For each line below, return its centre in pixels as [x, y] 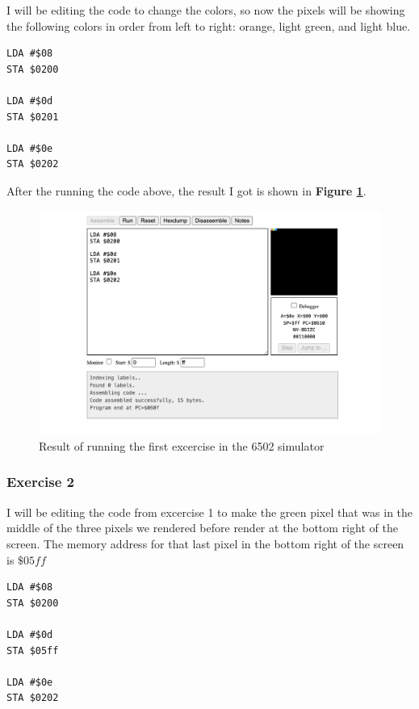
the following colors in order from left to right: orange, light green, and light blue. [209, 25]
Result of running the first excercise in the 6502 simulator [182, 445]
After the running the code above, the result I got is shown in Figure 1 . [186, 190]
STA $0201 [33, 117]
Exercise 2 [40, 482]
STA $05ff [33, 650]
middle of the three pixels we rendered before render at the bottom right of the [202, 528]
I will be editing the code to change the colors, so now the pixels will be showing [206, 10]
